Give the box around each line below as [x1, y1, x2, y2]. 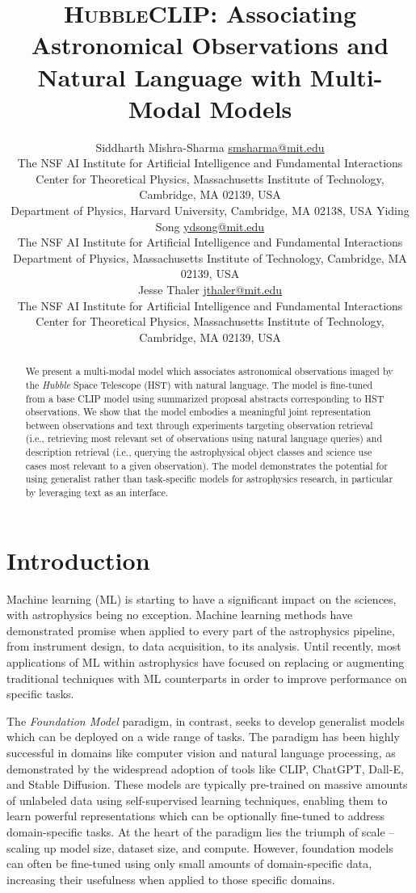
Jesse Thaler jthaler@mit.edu [137, 281, 283, 298]
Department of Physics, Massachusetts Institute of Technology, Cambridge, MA [13, 249, 407, 266]
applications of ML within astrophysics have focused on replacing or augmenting [6, 654, 405, 671]
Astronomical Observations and [31, 28, 389, 61]
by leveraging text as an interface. [25, 486, 168, 499]
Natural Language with [37, 60, 302, 93]
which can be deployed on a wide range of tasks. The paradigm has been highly [6, 728, 400, 745]
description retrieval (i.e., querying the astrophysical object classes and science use [25, 445, 372, 459]
